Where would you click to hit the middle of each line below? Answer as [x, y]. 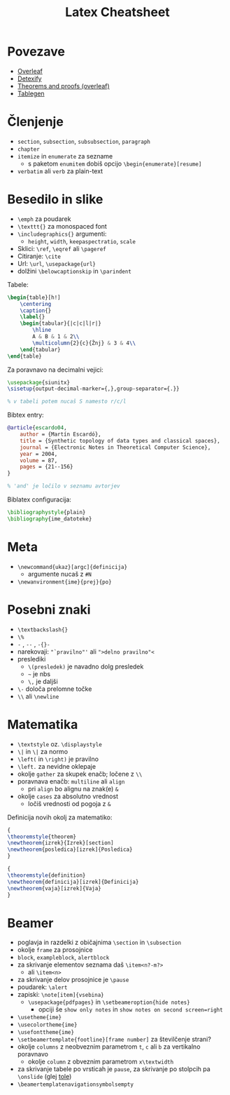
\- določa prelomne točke [55, 689]
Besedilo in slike [55, 200]
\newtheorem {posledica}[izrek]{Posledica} [70, 849]
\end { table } [24, 356]
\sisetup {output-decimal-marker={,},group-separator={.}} [93, 389]
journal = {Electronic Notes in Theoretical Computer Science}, [115, 447]
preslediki [31, 659]
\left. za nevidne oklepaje [57, 766]
